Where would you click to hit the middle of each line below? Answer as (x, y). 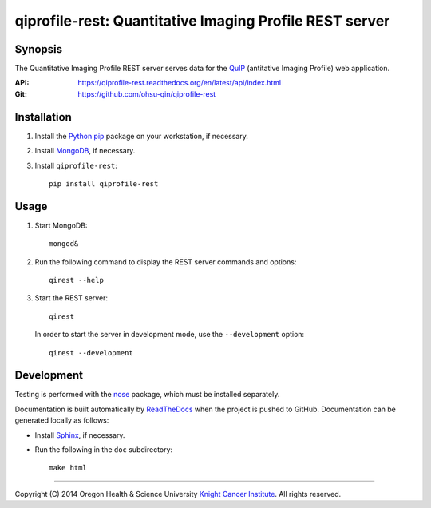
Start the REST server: (71, 298)
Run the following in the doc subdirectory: (104, 450)
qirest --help (76, 280)
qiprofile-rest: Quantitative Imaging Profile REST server (202, 21)
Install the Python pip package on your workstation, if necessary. (142, 136)
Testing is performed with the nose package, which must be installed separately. (147, 395)
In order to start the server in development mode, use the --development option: (170, 335)
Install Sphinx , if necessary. (80, 435)
